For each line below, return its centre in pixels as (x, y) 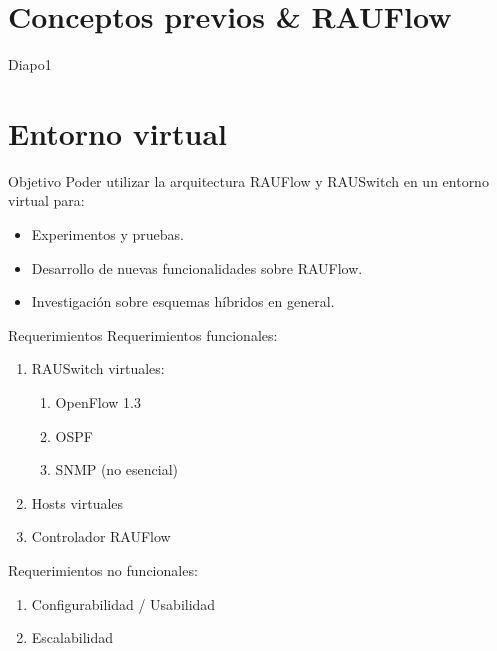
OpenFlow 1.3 (98, 402)
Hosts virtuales (77, 502)
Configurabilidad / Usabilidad (123, 603)
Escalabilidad (72, 637)
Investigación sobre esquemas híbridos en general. (183, 301)
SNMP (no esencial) (116, 469)
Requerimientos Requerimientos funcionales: (143, 334)
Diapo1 (30, 64)
